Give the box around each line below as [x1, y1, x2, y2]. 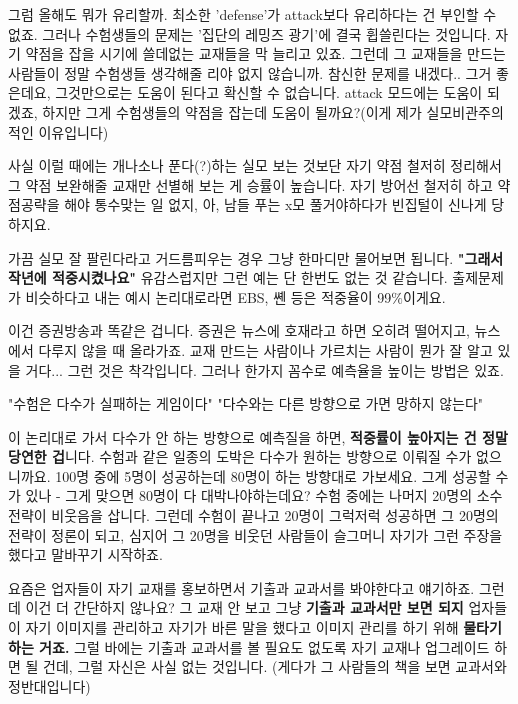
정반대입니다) [8, 675, 91, 696]
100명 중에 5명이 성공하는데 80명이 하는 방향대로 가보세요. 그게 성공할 [55, 465, 491, 486]
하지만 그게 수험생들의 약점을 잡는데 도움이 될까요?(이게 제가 [42, 101, 422, 122]
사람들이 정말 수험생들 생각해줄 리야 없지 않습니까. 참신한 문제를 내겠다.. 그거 [8, 62, 492, 83]
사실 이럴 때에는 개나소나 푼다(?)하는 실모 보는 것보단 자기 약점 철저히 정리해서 [8, 155, 502, 176]
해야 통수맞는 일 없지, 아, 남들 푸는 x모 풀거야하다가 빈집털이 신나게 [64, 194, 487, 215]
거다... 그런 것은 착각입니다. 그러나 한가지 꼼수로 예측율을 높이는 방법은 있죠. [25, 359, 504, 380]
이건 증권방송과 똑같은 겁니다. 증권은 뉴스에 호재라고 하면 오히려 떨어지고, [8, 320, 470, 341]
